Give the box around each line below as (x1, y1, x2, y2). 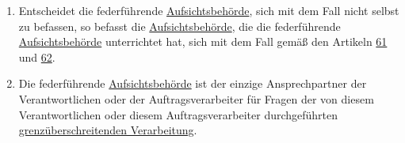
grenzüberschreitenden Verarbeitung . (18, 122, 197, 138)
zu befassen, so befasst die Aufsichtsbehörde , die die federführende (18, 17, 341, 34)
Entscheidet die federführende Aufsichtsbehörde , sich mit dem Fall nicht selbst (18, 2, 399, 18)
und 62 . (18, 48, 55, 65)
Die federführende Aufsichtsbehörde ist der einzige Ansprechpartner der (18, 75, 367, 92)
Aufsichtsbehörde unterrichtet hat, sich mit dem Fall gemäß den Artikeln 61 (18, 33, 388, 50)
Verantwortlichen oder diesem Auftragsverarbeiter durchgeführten (18, 106, 338, 122)
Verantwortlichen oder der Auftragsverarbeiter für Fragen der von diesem (18, 90, 374, 107)
